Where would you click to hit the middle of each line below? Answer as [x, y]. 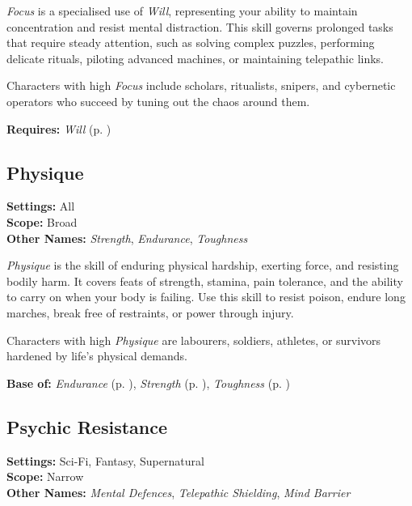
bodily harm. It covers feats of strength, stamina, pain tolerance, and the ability [205, 281]
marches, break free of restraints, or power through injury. [150, 312]
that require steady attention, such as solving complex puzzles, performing [191, 43]
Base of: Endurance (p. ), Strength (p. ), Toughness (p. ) [148, 383]
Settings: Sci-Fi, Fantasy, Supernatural [105, 460]
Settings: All [41, 206]
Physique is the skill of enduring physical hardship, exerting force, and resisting [203, 265]
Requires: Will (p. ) [59, 128]
